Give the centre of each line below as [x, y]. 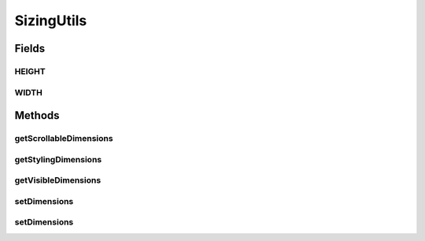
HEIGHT [30, 71]
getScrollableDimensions [64, 139]
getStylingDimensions [58, 159]
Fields [30, 48]
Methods [37, 115]
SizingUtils [51, 20]
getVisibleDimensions [58, 180]
